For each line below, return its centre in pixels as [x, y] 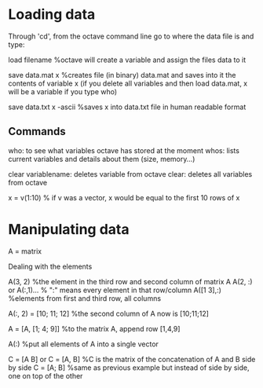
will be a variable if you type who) [63, 91]
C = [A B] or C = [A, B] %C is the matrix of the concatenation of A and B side [132, 359]
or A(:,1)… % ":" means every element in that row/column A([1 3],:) [115, 290]
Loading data [52, 15]
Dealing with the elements [50, 266]
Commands [37, 132]
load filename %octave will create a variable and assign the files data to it [127, 60]
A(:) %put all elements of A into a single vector [84, 344]
